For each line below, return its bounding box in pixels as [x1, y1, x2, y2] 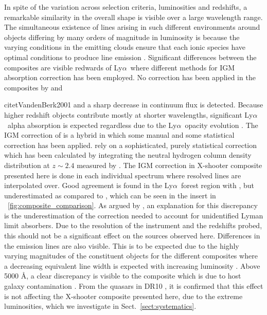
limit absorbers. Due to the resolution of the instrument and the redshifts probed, [4, 220, 262, 231]
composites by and [4, 82, 63, 92]
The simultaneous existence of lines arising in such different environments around [4, 22, 260, 32]
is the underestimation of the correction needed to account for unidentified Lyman [4, 210, 263, 220]
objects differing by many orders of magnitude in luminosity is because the [4, 31, 240, 42]
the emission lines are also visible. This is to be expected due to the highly [4, 240, 239, 251]
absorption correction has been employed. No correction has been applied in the [4, 72, 256, 83]
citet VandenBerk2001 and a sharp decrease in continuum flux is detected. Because [4, 99, 263, 110]
